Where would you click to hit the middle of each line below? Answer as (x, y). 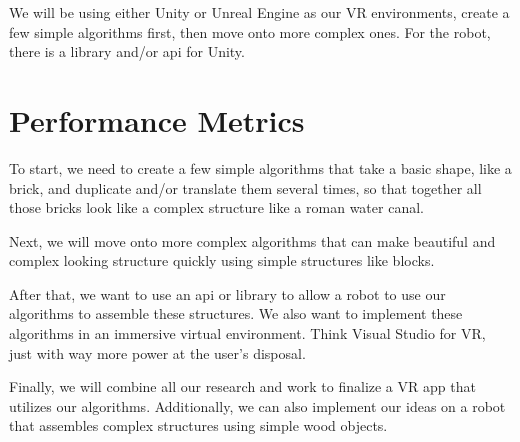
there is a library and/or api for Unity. (127, 51)
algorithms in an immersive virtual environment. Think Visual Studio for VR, (247, 333)
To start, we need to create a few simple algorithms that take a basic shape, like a (260, 167)
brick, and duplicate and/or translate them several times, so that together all (245, 187)
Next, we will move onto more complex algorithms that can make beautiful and (252, 240)
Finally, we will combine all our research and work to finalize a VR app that (242, 386)
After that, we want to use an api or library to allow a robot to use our (227, 293)
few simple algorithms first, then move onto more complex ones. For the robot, (250, 31)
